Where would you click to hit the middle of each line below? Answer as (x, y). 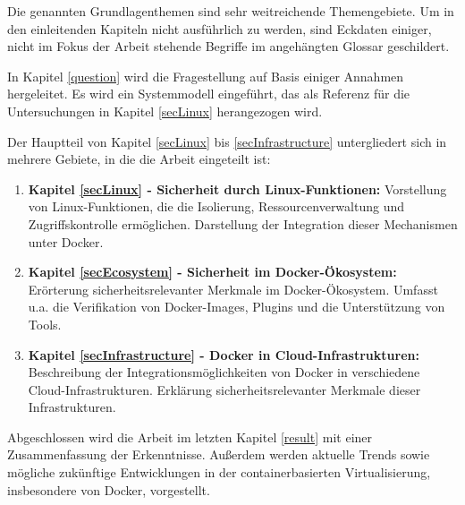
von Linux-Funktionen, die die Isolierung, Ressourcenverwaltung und (216, 206)
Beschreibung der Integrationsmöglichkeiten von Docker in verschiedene (224, 372)
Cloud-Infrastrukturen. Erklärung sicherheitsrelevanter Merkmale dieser (224, 389)
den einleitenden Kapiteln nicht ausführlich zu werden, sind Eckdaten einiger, (220, 28)
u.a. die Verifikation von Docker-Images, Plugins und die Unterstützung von (237, 307)
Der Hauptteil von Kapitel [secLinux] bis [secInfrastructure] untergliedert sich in (227, 141)
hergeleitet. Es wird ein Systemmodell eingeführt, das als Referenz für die (209, 94)
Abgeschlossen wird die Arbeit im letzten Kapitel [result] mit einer (190, 437)
